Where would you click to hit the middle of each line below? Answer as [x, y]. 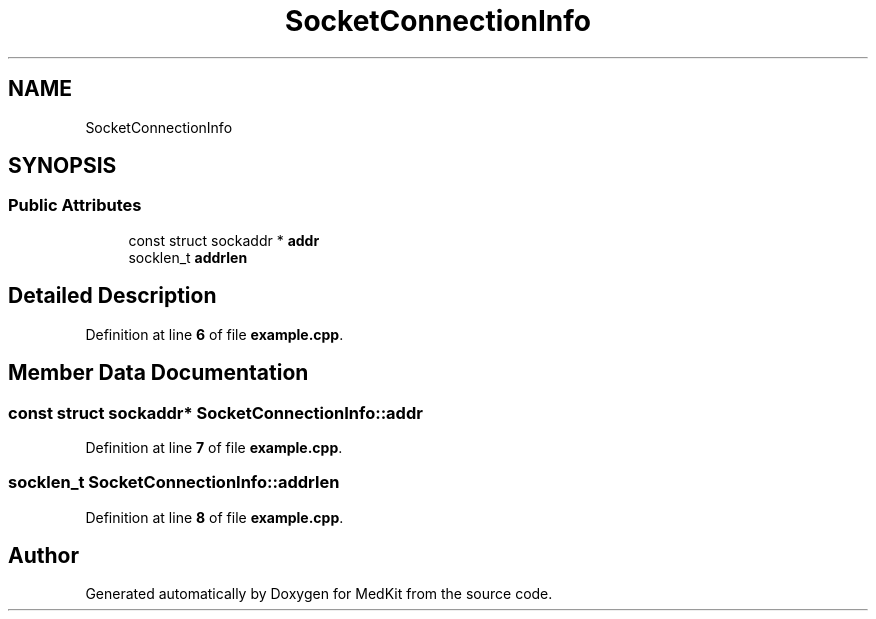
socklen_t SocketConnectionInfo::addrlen [174, 482]
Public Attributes [75, 205]
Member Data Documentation [158, 373]
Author [43, 556]
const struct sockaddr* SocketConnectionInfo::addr [215, 412]
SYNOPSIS [62, 166]
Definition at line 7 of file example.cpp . [214, 447]
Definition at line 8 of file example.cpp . [214, 517]
